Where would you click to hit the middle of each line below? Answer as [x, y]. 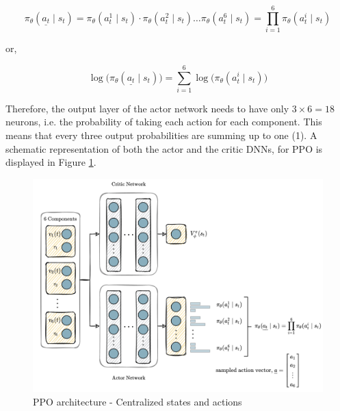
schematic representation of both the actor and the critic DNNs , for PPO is [164, 148]
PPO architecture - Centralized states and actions [138, 401]
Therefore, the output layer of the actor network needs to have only [147, 108]
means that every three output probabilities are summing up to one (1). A [161, 135]
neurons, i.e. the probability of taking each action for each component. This [164, 122]
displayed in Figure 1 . [51, 162]
